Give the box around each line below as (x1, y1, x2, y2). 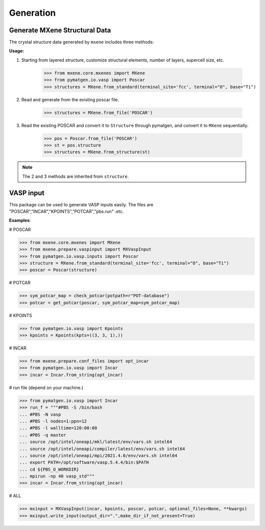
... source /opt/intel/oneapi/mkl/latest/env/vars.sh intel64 (19, 439, 172, 445)
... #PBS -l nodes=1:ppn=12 (19, 418, 87, 424)
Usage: (9, 48, 25, 54)
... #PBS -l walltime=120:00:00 (19, 425, 98, 431)
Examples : (9, 218, 31, 223)
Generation (9, 7, 56, 18)
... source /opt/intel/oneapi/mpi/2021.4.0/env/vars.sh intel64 (19, 452, 178, 458)
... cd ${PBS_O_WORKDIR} (19, 467, 79, 472)
